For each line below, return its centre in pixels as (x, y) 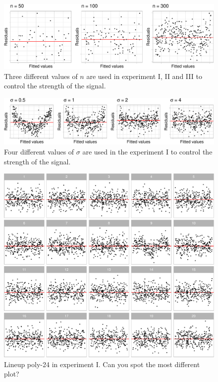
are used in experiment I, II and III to (144, 76)
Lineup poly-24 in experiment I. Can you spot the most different (102, 364)
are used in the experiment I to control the (147, 152)
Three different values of (41, 76)
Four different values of (39, 152)
